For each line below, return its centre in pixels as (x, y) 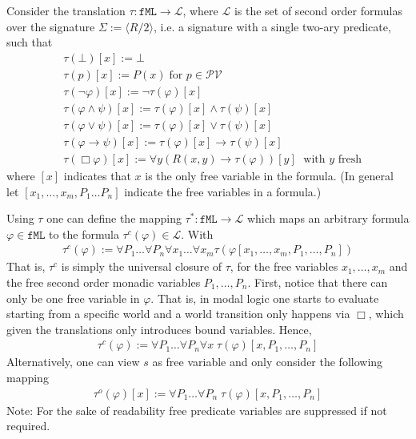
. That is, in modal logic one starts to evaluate (265, 298)
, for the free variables (284, 266)
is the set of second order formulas (318, 10)
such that (30, 42)
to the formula (84, 234)
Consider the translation (66, 10)
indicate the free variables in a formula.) (223, 191)
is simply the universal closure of (142, 266)
